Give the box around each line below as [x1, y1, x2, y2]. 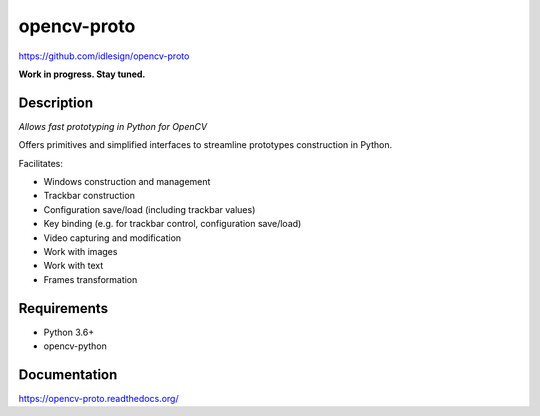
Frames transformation [43, 273, 138, 285]
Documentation [18, 366, 118, 383]
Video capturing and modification [43, 231, 182, 244]
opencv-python [43, 340, 107, 352]
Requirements [18, 300, 109, 317]
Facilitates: [18, 157, 64, 169]
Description [18, 94, 94, 111]
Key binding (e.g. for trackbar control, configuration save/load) [43, 218, 302, 230]
